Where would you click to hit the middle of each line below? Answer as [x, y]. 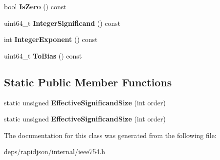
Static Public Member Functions [88, 82]
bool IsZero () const [35, 6]
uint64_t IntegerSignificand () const [62, 23]
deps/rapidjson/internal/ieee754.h [55, 151]
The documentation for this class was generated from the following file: [110, 135]
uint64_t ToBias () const [43, 55]
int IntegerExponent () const [51, 39]
